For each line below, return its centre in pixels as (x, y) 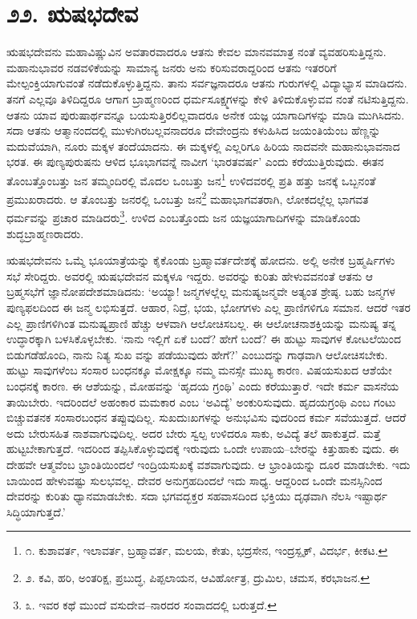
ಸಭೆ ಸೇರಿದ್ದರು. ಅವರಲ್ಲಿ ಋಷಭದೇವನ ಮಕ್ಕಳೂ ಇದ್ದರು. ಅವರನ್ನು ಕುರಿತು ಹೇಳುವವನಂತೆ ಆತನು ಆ (190, 275)
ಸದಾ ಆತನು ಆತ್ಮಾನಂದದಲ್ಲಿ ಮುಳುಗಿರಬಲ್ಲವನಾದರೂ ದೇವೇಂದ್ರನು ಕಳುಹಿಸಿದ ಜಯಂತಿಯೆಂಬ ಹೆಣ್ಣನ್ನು (194, 130)
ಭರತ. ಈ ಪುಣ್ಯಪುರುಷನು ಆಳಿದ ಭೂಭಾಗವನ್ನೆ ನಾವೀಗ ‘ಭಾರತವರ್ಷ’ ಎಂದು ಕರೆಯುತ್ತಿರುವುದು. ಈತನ (195, 162)
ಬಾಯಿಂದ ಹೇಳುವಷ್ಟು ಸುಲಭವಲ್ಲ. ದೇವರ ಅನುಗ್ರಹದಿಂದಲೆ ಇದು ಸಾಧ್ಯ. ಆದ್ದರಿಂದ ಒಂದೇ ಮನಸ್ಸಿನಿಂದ (194, 480)
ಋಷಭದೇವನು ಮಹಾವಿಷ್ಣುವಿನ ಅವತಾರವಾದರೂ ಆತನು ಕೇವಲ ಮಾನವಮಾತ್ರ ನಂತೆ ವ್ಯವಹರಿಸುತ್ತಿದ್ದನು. (196, 52)
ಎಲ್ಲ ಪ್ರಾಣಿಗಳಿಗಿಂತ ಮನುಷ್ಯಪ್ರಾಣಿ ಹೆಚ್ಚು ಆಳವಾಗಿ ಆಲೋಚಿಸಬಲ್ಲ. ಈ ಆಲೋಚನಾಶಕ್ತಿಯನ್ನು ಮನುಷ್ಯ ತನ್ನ (201, 323)
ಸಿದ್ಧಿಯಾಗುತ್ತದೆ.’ (36, 511)
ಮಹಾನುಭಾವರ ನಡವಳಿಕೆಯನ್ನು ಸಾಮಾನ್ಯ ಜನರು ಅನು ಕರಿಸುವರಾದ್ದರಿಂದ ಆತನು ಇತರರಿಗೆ (172, 67)
